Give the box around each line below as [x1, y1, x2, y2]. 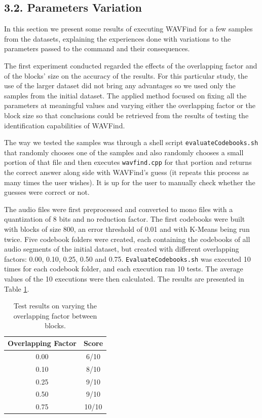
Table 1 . [4, 283, 29, 294]
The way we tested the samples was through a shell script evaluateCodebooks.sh [4, 137, 258, 148]
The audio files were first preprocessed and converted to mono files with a [4, 203, 233, 214]
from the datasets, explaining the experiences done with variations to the [4, 33, 231, 44]
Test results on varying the [14, 300, 97, 311]
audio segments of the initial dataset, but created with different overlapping [4, 243, 239, 254]
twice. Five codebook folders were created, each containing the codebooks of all [4, 233, 250, 244]
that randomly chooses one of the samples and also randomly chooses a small [4, 147, 244, 157]
